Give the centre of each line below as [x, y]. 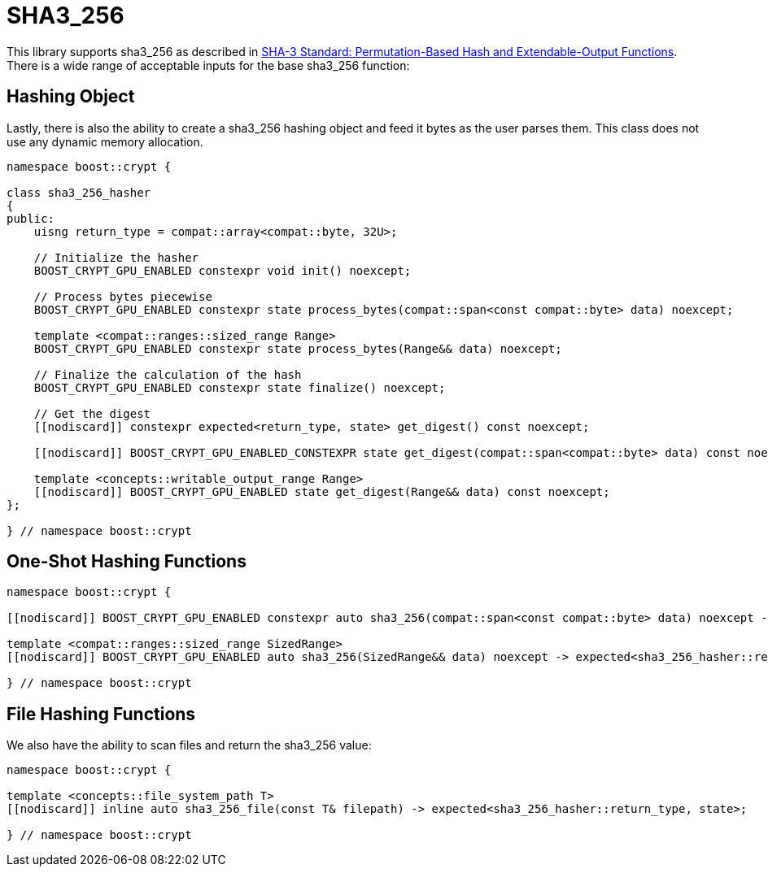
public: [31, 218]
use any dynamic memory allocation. [105, 141]
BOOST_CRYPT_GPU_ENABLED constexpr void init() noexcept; [223, 270]
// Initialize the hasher [116, 257]
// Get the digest [92, 413]
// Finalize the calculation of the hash [168, 374]
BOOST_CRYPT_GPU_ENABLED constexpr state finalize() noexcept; [240, 387]
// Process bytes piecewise [123, 296]
